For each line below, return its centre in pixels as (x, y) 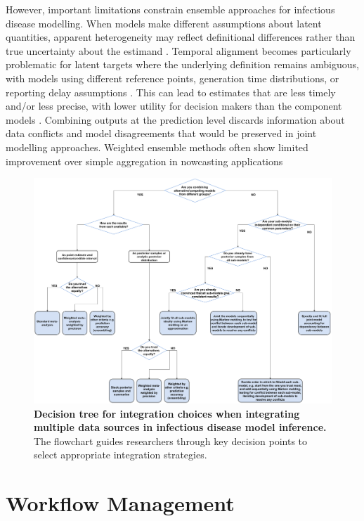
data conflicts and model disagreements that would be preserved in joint (161, 133)
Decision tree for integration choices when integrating (167, 413)
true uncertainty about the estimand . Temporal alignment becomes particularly (178, 50)
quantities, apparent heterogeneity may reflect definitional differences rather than (181, 37)
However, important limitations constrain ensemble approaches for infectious (170, 9)
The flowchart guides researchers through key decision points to (171, 440)
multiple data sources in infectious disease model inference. (180, 427)
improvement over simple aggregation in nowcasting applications (144, 161)
